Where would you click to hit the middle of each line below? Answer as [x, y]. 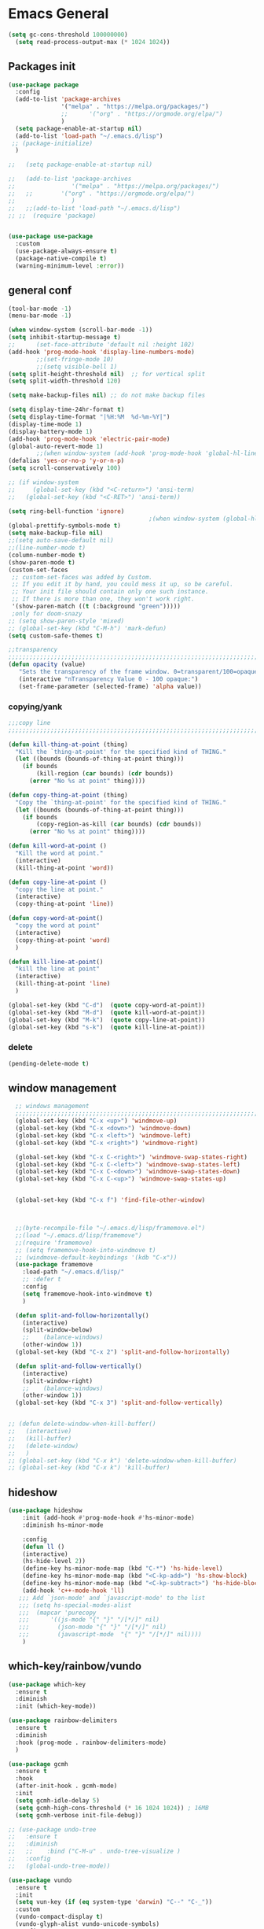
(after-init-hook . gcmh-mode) [66, 1786]
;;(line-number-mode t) [47, 548]
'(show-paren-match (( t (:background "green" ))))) [96, 607]
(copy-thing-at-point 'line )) [64, 904]
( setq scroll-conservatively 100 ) [65, 468]
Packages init [42, 67]
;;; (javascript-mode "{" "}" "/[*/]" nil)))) [110, 1635]
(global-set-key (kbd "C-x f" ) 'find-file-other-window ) [110, 1200]
